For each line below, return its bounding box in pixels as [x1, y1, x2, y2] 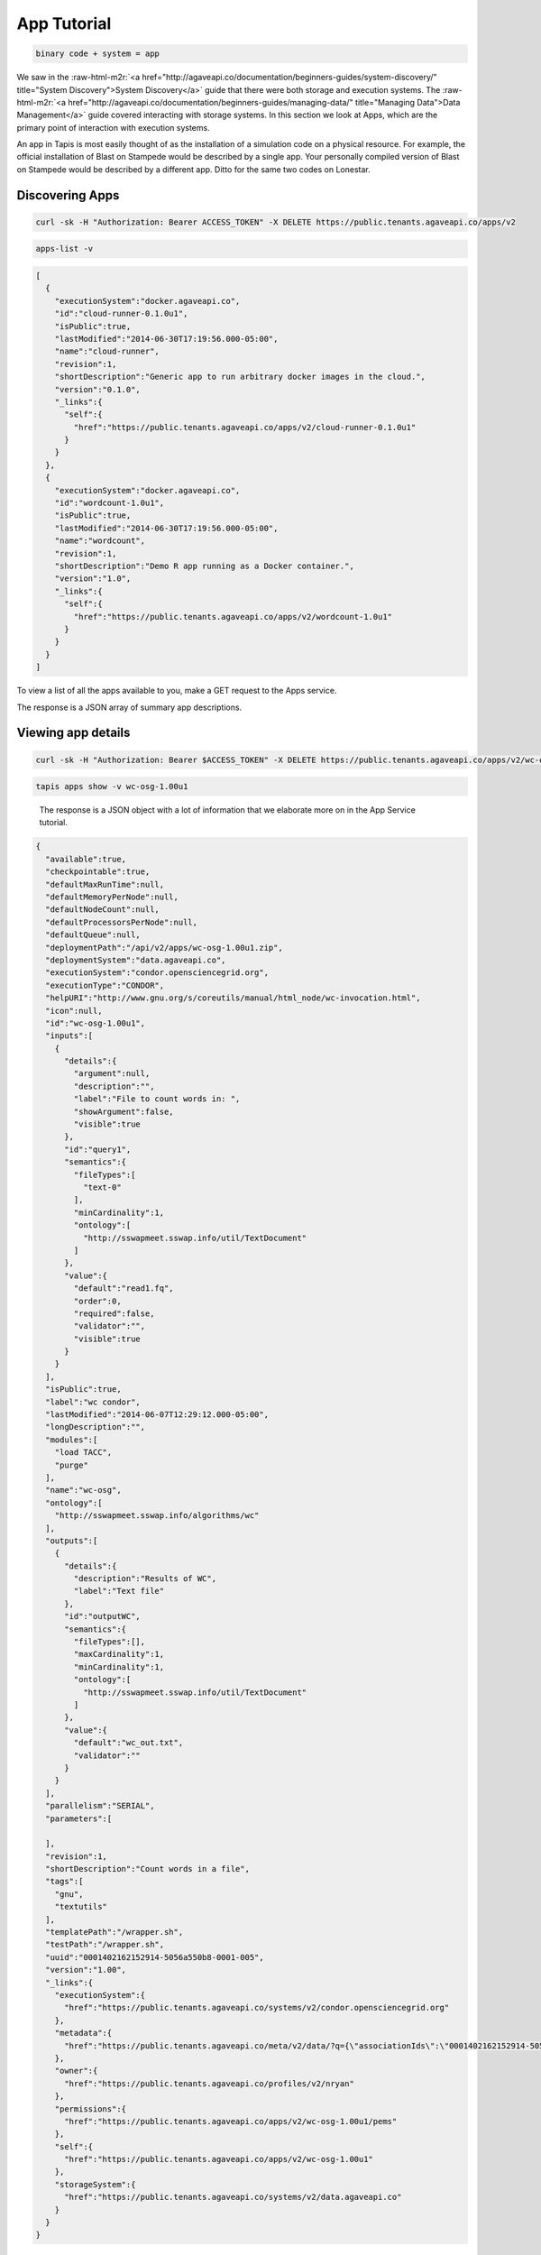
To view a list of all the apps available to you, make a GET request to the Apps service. [16, 686, 337, 696]
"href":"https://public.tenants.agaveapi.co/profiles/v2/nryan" [64, 2078, 355, 2088]
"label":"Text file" [73, 1586, 165, 1597]
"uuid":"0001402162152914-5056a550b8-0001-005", [45, 1952, 265, 1962]
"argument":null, [73, 1069, 151, 1079]
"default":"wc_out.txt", [73, 1737, 184, 1748]
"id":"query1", [64, 1144, 132, 1155]
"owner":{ [54, 2066, 98, 2076]
